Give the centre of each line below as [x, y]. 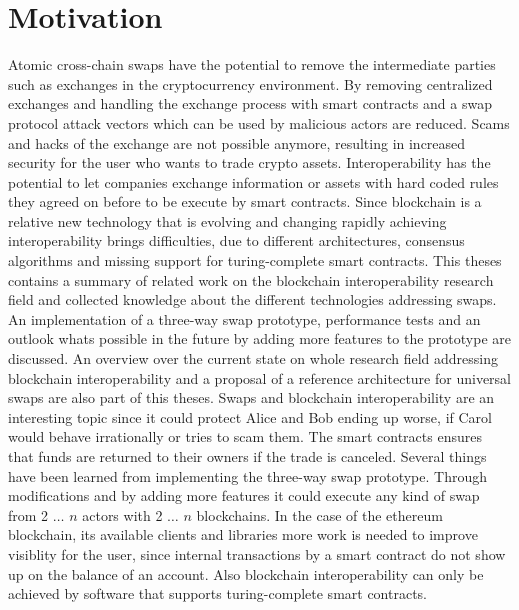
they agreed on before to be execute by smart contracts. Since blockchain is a [245, 201]
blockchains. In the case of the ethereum [319, 514]
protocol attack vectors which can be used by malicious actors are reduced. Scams [259, 122]
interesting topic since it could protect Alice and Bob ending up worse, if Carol [250, 416]
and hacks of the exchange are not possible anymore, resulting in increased [237, 142]
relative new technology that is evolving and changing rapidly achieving [227, 220]
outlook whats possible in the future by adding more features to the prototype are [259, 338]
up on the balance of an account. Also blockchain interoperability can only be [246, 573]
